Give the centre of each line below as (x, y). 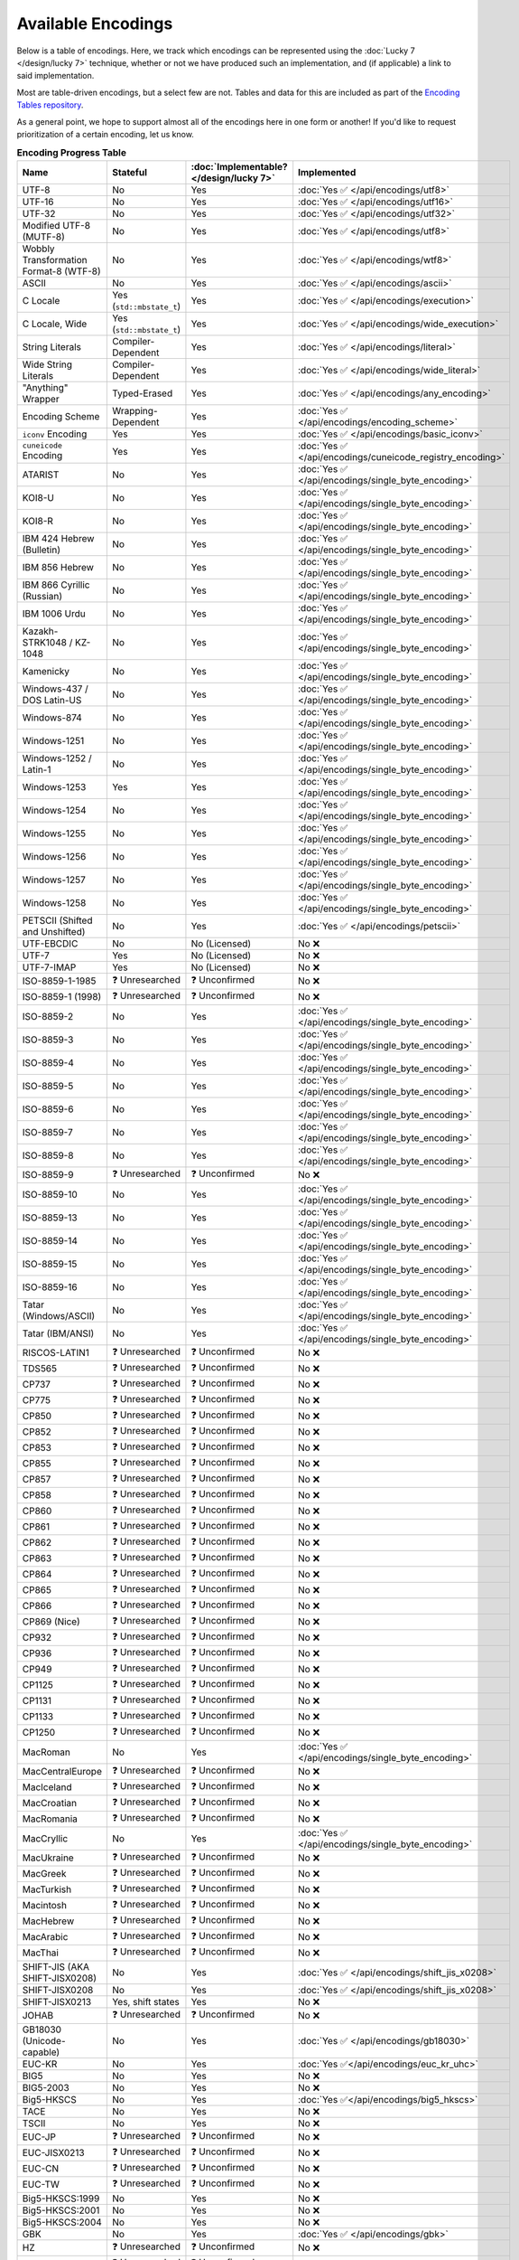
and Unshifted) (54, 931)
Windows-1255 (54, 833)
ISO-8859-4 (48, 1062)
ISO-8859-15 (50, 1264)
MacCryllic (45, 1838)
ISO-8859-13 (50, 1218)
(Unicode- (44, 2040)
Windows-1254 (54, 810)
